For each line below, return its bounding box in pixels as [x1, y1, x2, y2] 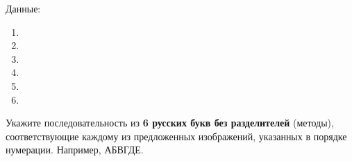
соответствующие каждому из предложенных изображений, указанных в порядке [6, 129, 347, 143]
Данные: [6, 1, 41, 15]
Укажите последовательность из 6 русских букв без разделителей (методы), [6, 115, 334, 130]
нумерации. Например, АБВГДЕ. [6, 142, 144, 157]
